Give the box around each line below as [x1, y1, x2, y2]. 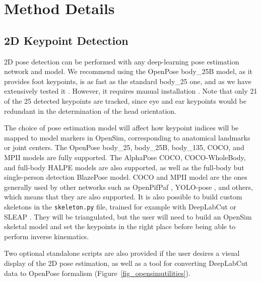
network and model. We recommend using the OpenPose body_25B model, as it [4, 66, 253, 77]
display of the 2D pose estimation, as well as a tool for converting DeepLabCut [4, 257, 248, 268]
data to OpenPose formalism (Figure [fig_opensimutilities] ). [4, 267, 190, 278]
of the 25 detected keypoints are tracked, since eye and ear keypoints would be [4, 95, 246, 106]
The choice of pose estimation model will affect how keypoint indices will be [4, 122, 239, 133]
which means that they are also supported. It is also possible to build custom [4, 191, 242, 202]
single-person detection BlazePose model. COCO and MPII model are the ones [4, 172, 247, 182]
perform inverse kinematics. [4, 231, 89, 241]
